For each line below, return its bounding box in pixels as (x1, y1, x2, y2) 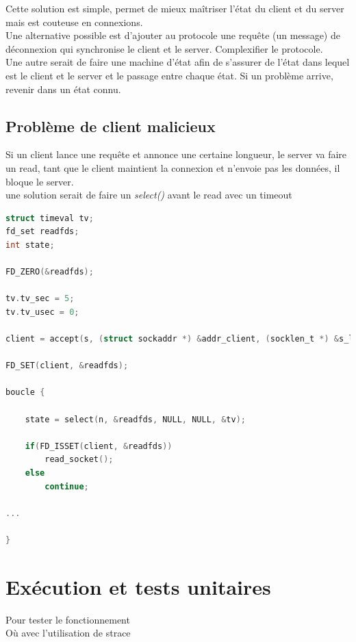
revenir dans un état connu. (5, 81, 121, 96)
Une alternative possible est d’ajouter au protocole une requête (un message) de (5, 28, 340, 42)
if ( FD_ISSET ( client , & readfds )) (25, 441, 173, 451)
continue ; (44, 481, 89, 491)
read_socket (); (44, 454, 114, 465)
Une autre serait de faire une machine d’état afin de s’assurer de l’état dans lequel (5, 55, 350, 69)
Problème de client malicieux (5, 115, 216, 136)
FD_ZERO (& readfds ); (5, 267, 94, 277)
